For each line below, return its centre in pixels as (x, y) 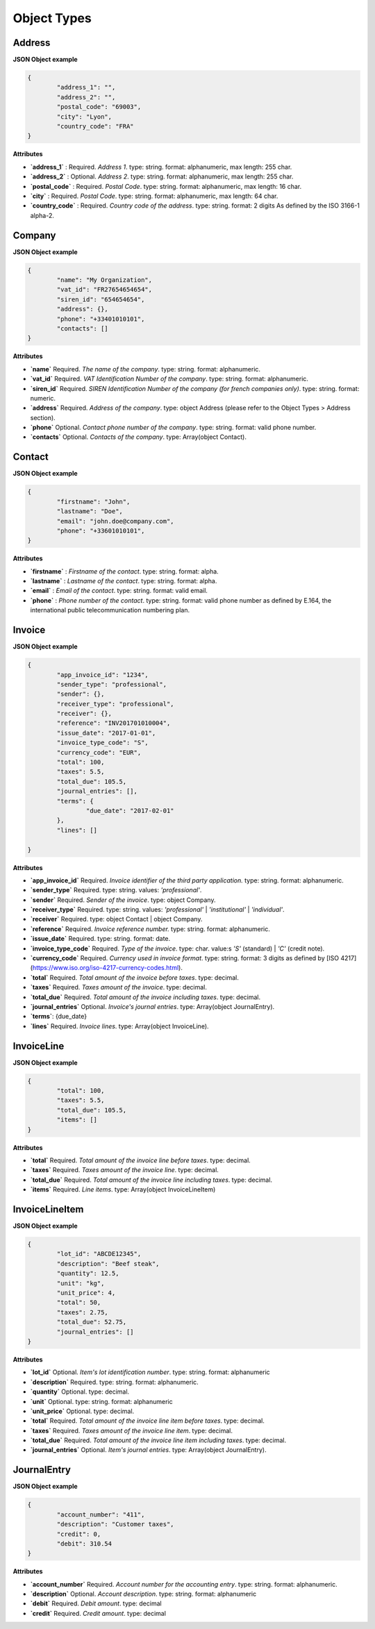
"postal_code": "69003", (99, 107)
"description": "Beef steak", (108, 1263)
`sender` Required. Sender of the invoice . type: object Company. (123, 900)
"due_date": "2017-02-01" (130, 810)
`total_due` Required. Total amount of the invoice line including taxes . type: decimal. (151, 1180)
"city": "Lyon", (84, 117)
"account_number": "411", (101, 1514)
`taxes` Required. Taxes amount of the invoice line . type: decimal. (124, 1170)
